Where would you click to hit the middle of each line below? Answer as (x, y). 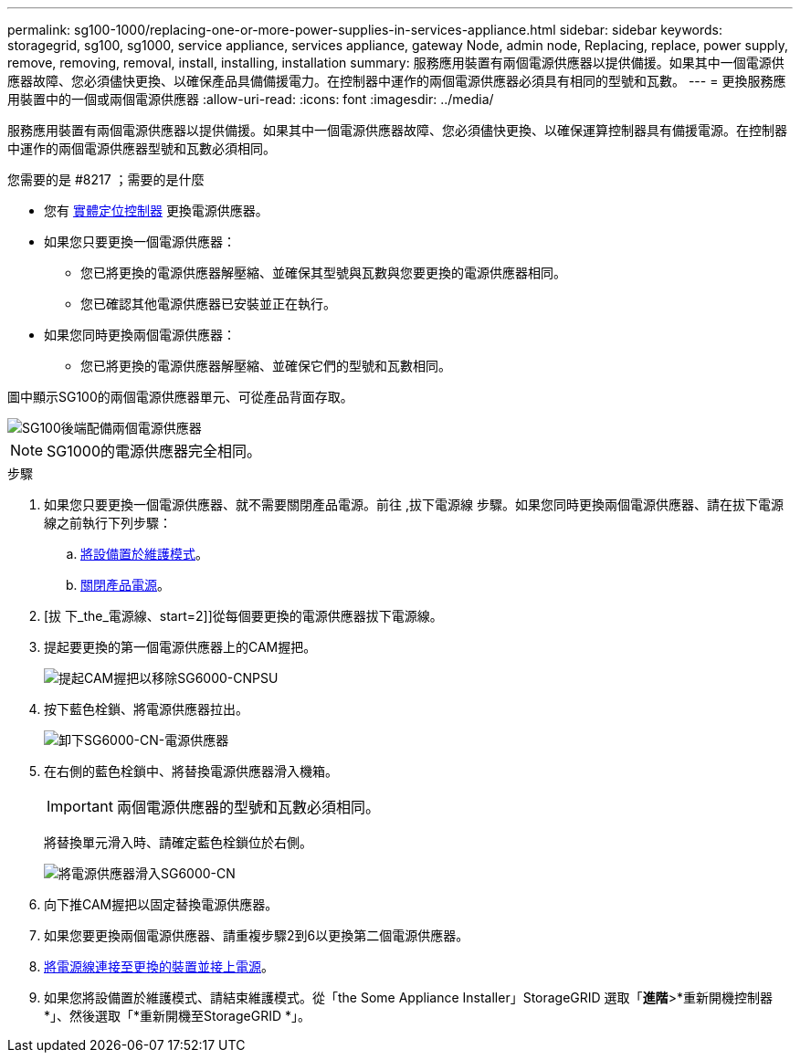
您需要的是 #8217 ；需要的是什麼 (106, 179)
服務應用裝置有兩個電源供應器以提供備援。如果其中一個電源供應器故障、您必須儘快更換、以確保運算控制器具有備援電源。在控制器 (397, 130)
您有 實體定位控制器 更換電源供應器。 (156, 210)
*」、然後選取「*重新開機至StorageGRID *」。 (177, 1016)
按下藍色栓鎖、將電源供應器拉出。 (146, 709)
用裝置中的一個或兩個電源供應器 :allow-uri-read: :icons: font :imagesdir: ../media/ (251, 99)
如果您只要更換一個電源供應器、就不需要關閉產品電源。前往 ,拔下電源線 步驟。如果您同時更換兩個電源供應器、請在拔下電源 (414, 504)
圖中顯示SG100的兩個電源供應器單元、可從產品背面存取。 (180, 397)
